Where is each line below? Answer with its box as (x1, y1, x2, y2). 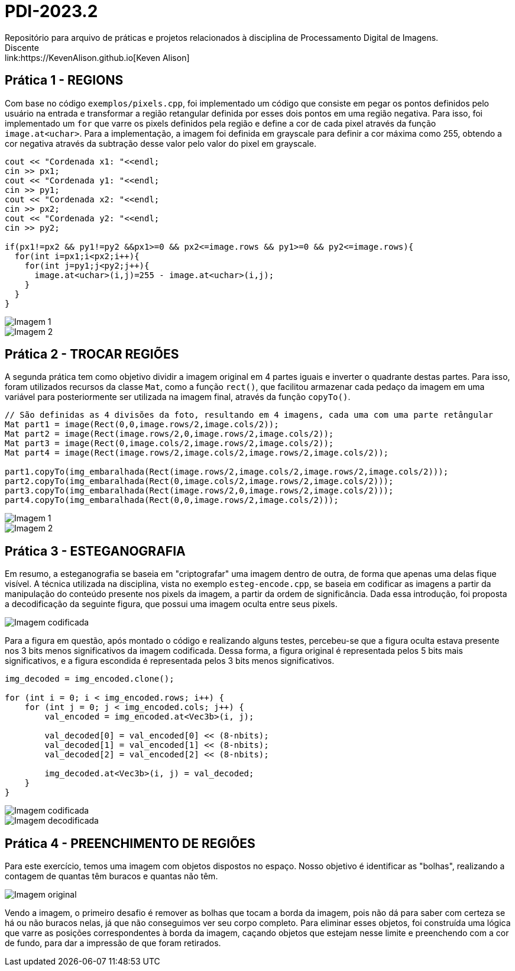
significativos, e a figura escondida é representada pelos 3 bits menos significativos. (5, 656, 335, 666)
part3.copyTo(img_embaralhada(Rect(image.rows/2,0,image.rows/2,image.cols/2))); (5, 486, 394, 496)
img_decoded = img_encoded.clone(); (5, 674, 174, 684)
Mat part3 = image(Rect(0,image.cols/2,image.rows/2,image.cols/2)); (5, 438, 334, 449)
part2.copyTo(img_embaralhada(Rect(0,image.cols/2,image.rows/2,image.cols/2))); (5, 476, 394, 486)
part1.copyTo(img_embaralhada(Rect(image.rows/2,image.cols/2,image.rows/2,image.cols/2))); (5, 467, 449, 477)
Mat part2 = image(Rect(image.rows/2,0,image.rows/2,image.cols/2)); (5, 429, 334, 439)
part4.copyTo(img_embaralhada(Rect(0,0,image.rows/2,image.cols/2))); (5, 495, 339, 505)
